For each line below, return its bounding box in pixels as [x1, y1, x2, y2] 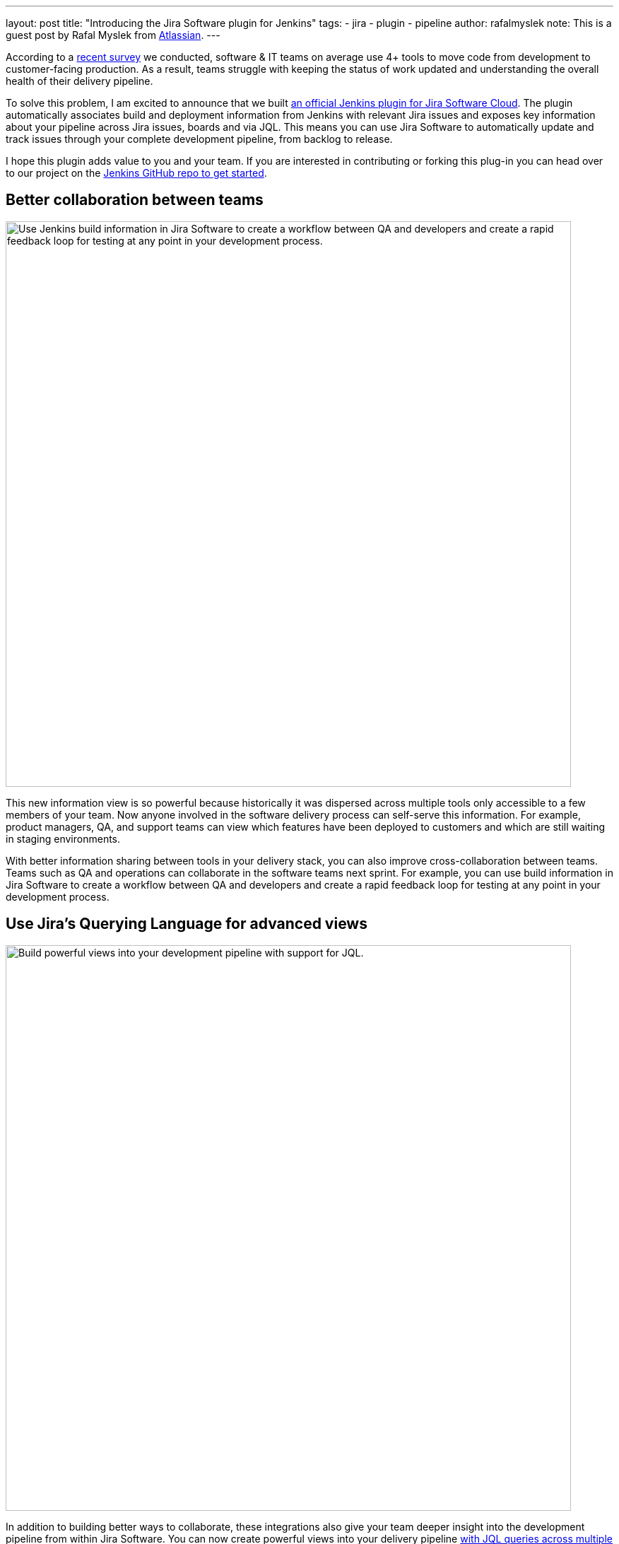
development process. [6, 890, 110, 903]
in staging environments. [6, 832, 121, 845]
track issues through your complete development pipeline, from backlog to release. [6, 133, 393, 145]
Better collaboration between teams [6, 191, 264, 209]
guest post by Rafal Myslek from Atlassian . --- [6, 29, 220, 41]
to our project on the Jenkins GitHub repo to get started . [6, 167, 267, 179]
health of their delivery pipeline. [6, 75, 153, 87]
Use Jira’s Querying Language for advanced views [6, 915, 367, 933]
